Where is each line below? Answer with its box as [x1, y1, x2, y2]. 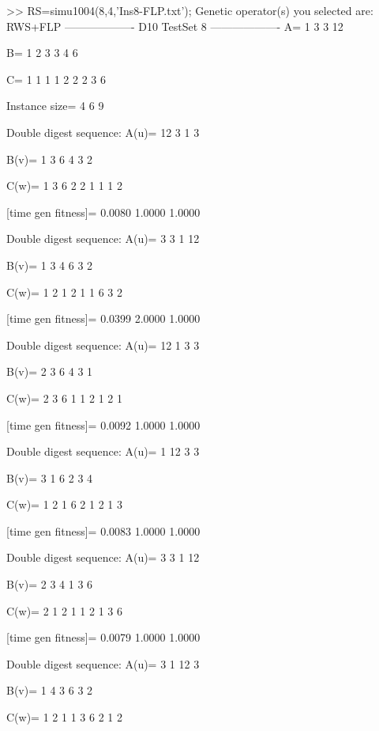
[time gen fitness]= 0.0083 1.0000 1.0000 [6, 522, 201, 539]
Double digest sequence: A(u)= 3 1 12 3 [6, 655, 200, 672]
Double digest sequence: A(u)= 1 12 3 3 [6, 443, 200, 460]
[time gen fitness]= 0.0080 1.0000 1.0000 [6, 203, 201, 220]
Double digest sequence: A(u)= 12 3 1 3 [6, 123, 200, 140]
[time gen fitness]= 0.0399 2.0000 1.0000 [6, 310, 201, 327]
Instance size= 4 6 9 [6, 97, 104, 114]
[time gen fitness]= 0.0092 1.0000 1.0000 [6, 416, 201, 433]
